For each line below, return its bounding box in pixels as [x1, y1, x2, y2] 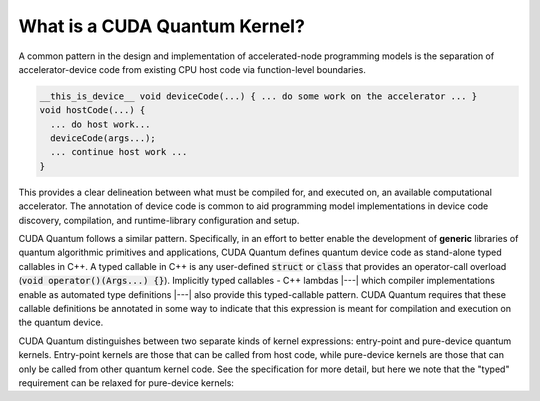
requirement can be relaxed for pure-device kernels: [18, 376, 235, 389]
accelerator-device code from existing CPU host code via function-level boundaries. [18, 63, 367, 75]
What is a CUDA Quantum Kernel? [18, 15, 305, 37]
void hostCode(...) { [39, 105, 146, 116]
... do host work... [50, 118, 151, 130]
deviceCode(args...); [50, 133, 157, 144]
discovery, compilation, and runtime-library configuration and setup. [18, 214, 300, 226]
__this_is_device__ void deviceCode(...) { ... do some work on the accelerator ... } [39, 90, 478, 102]
